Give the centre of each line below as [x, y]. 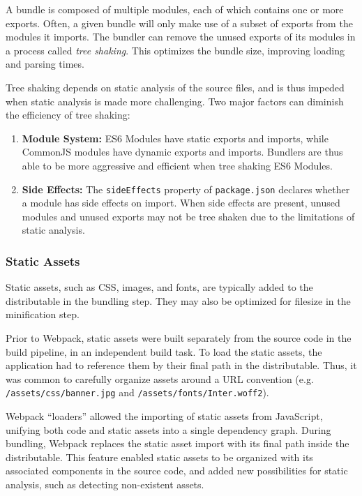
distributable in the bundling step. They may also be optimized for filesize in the [178, 300]
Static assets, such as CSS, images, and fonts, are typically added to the [159, 287]
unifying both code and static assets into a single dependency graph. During [168, 429]
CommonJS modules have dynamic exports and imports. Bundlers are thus [182, 152]
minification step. [43, 314]
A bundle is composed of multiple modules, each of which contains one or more [175, 9]
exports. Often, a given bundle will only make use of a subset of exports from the [179, 23]
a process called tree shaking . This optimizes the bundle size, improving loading [175, 50]
